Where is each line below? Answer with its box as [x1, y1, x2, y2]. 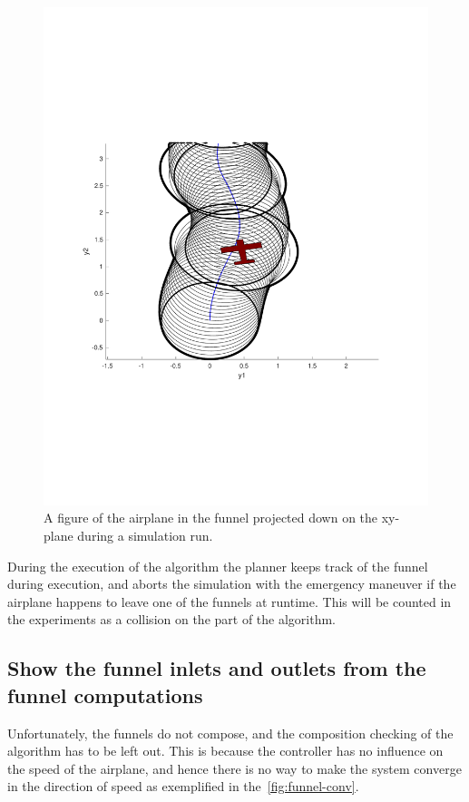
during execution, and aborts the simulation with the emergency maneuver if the [7, 574, 456, 593]
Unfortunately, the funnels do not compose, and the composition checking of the [7, 723, 454, 742]
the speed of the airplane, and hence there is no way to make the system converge [7, 758, 462, 778]
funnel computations [7, 680, 203, 709]
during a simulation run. [77, 526, 213, 545]
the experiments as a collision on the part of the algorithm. [7, 610, 337, 629]
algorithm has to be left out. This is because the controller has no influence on [7, 741, 444, 760]
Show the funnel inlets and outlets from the [7, 654, 426, 682]
